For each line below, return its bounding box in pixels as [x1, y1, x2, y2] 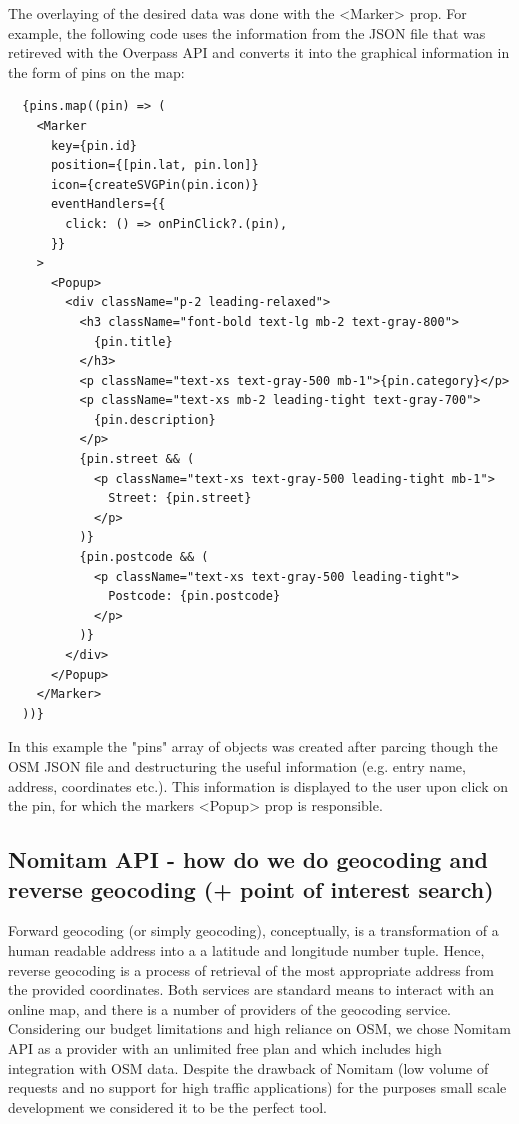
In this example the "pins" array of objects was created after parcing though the [8, 736, 498, 757]
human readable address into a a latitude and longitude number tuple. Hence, [8, 939, 485, 960]
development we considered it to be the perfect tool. [8, 1096, 328, 1117]
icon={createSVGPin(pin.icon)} [50, 177, 259, 192]
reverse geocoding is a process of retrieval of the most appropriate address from [8, 959, 494, 980]
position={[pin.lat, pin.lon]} [50, 158, 259, 173]
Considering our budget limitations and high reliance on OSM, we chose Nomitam [8, 1018, 511, 1039]
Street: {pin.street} [108, 491, 252, 506]
